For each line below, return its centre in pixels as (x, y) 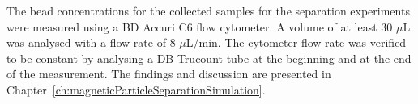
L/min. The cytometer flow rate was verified (296, 42)
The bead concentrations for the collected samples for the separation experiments (208, 10)
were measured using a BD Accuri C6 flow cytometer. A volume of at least (192, 26)
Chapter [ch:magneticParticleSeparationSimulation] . (136, 89)
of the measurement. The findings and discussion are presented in (169, 74)
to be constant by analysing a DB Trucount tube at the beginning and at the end (209, 58)
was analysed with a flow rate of (86, 42)
